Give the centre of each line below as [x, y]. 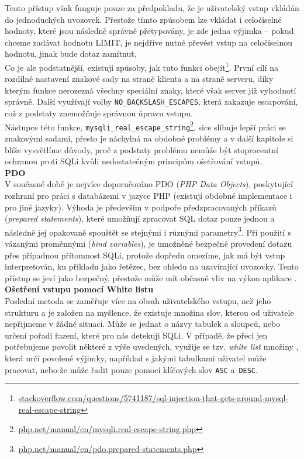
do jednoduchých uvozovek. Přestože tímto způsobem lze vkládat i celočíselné [143, 19]
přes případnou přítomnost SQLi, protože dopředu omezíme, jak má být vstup [145, 255]
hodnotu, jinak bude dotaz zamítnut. [71, 54]
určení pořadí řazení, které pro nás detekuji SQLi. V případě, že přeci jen [136, 335]
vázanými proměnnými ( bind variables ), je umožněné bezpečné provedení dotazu [148, 243]
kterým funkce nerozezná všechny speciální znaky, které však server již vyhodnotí [151, 90]
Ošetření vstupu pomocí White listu [79, 289]
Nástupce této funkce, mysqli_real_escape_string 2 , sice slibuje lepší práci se [145, 126]
